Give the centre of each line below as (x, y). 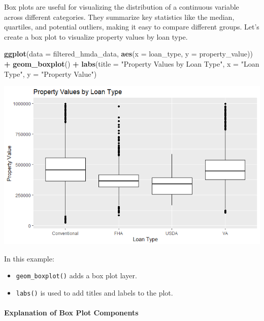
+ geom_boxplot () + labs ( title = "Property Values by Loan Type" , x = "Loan (132, 63)
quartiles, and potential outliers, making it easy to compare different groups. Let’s (132, 27)
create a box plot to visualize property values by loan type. (96, 36)
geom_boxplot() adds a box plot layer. (76, 275)
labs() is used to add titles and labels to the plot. (94, 292)
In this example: (29, 258)
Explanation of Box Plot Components (71, 312)
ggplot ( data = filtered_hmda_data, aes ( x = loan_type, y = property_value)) (128, 54)
